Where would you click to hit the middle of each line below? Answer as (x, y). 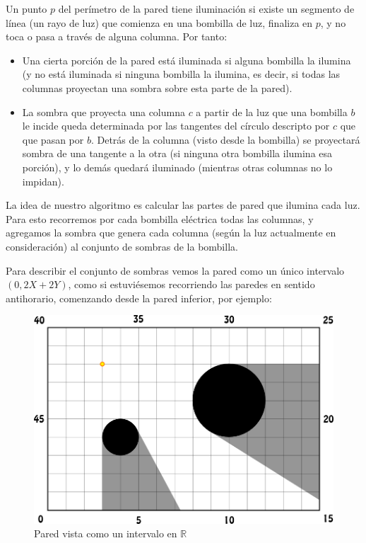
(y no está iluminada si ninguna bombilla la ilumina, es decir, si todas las (181, 74)
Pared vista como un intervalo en (106, 533)
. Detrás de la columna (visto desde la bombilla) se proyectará (225, 139)
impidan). (43, 181)
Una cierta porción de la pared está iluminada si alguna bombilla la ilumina (187, 60)
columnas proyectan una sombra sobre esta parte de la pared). (157, 87)
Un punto (26, 8)
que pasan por (53, 139)
